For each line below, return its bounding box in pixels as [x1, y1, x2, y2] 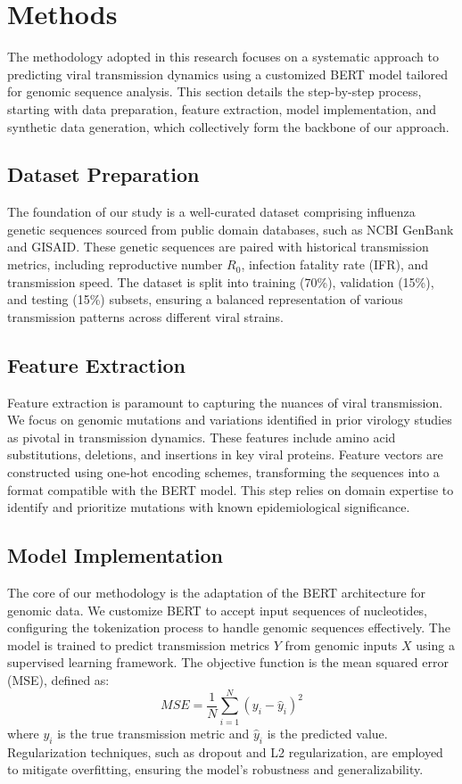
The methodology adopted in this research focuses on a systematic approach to [7, 47, 439, 66]
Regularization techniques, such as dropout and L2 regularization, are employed [7, 742, 443, 761]
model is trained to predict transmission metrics [7, 635, 270, 654]
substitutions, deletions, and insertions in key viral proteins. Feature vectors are [7, 445, 443, 464]
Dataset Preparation [7, 161, 200, 188]
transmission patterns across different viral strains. [7, 307, 285, 326]
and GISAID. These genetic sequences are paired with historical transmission [7, 237, 429, 256]
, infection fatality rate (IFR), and [241, 255, 429, 274]
